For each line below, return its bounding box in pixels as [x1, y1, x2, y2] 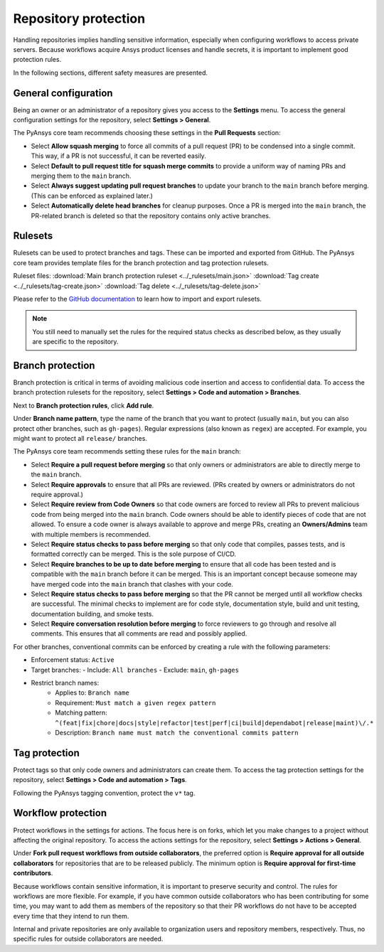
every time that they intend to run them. [13, 911, 129, 920]
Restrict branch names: [31, 679, 100, 688]
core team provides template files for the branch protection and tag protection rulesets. [13, 258, 270, 267]
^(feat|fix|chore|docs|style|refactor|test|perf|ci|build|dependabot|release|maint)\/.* [55, 719, 374, 727]
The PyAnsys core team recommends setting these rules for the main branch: [13, 447, 241, 456]
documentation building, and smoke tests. [31, 609, 154, 618]
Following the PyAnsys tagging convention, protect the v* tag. [13, 788, 196, 797]
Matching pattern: [55, 708, 107, 717]
